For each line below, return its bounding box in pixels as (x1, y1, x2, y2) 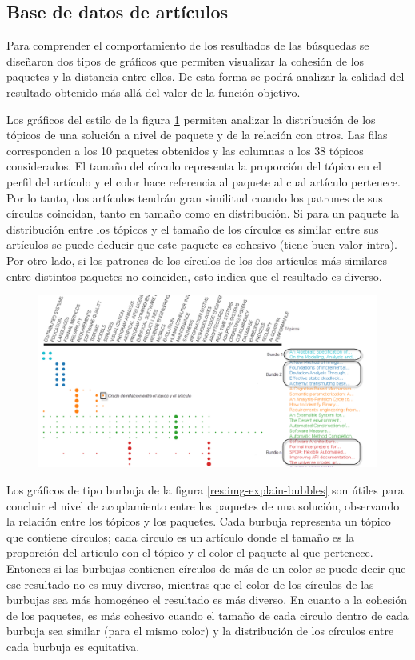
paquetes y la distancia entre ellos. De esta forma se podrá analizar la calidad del (6, 68, 405, 85)
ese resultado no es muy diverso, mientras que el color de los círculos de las (6, 575, 374, 592)
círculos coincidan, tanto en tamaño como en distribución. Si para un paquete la (6, 205, 400, 222)
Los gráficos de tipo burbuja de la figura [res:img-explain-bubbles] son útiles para (6, 482, 404, 498)
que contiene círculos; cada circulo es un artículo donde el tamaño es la (6, 528, 355, 545)
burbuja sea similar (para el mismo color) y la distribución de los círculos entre (6, 622, 394, 639)
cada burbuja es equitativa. (6, 638, 140, 654)
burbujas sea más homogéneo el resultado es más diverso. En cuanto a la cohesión (6, 591, 407, 608)
